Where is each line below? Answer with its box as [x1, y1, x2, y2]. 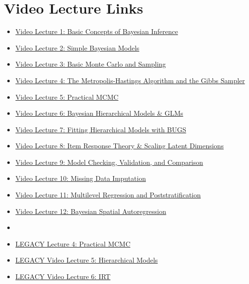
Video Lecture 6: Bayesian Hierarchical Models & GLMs [15, 108, 183, 118]
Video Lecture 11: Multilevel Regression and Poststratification [15, 190, 201, 200]
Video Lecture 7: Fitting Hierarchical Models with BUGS [15, 124, 186, 134]
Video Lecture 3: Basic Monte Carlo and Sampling [15, 59, 166, 69]
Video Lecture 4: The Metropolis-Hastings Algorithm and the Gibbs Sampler [15, 75, 245, 85]
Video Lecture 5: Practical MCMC [15, 91, 119, 102]
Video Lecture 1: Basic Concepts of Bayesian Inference [15, 26, 178, 36]
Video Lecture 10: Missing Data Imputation [15, 173, 146, 183]
